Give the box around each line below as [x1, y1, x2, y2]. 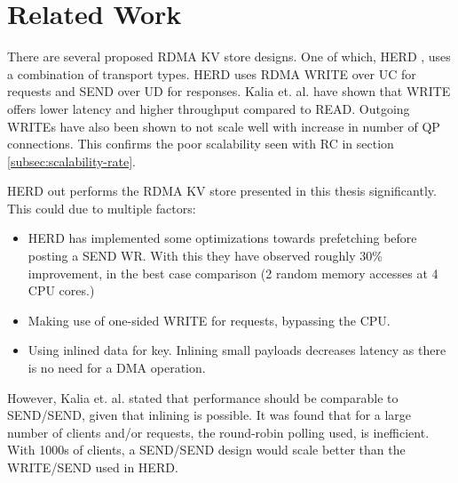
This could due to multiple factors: [7, 198, 196, 217]
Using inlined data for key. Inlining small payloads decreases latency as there [28, 341, 446, 359]
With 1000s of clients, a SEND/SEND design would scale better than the [7, 440, 406, 459]
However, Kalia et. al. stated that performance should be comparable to [7, 388, 399, 407]
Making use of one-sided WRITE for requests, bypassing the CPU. [28, 310, 391, 329]
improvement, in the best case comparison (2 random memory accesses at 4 [28, 263, 438, 282]
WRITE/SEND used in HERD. [7, 458, 178, 476]
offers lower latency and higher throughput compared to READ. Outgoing [7, 99, 410, 117]
